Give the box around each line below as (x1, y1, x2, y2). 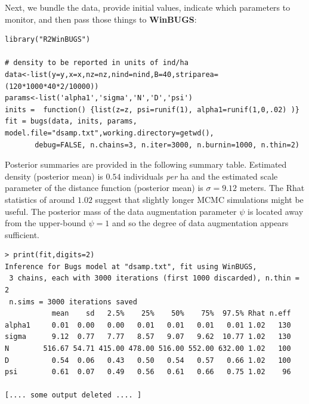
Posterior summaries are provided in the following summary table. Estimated (5, 158, 287, 171)
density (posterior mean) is (5, 169, 103, 182)
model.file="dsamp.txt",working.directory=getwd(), (5, 128, 214, 137)
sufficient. (5, 228, 40, 240)
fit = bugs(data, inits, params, (5, 117, 137, 126)
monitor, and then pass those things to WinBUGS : (5, 13, 197, 25)
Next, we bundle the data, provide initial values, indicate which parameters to (5, 1, 291, 13)
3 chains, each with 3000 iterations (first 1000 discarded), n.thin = (9, 274, 299, 283)
